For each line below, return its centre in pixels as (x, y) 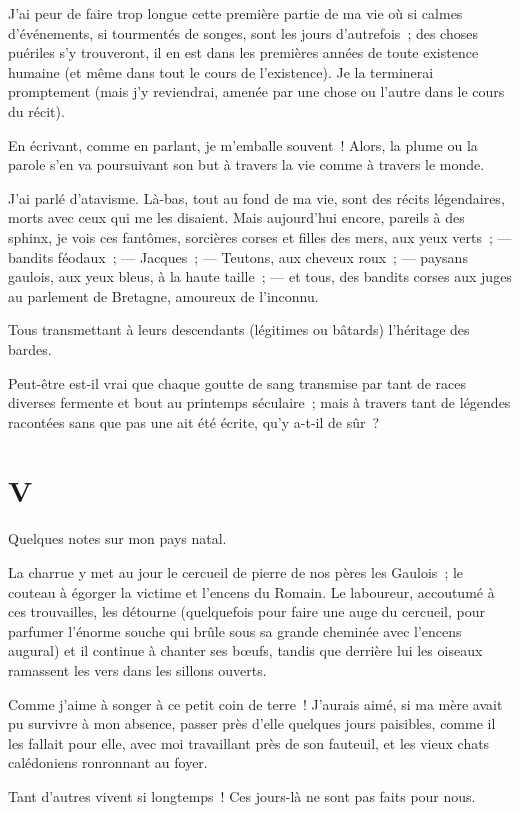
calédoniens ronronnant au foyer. (108, 762)
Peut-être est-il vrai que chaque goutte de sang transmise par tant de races (237, 382)
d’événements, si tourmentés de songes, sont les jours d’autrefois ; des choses (243, 32)
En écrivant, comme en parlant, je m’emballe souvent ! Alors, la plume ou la (243, 144)
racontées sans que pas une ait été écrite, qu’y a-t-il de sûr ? (194, 421)
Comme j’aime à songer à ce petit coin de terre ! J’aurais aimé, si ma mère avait (255, 703)
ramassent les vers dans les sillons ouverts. (137, 669)
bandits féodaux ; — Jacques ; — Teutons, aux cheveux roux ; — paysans (238, 256)
